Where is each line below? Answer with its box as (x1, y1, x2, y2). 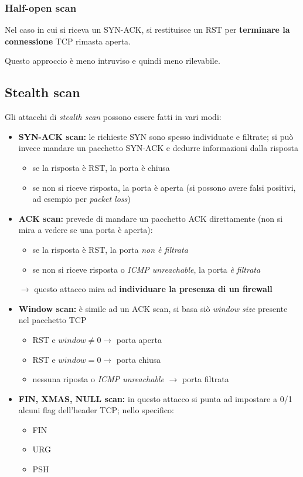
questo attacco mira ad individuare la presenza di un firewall (34, 283, 273, 295)
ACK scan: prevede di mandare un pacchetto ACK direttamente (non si (18, 212, 283, 224)
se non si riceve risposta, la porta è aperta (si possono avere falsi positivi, (32, 181, 296, 193)
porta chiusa (116, 353, 161, 365)
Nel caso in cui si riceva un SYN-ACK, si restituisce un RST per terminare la (5, 23, 290, 36)
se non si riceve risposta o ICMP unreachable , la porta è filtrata (32, 263, 261, 275)
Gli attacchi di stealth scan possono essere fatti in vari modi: (5, 111, 222, 123)
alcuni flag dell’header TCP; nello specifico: (18, 404, 174, 416)
